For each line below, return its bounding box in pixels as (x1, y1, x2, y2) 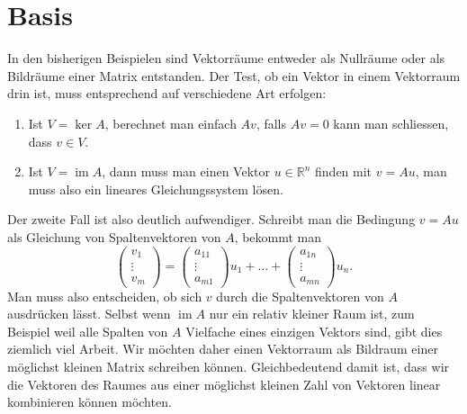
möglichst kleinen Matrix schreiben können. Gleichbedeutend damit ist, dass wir (7, 356, 450, 375)
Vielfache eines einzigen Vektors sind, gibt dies (185, 321, 443, 340)
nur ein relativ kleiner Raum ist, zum (209, 304, 415, 323)
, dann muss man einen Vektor (102, 162, 270, 181)
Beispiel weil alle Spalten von (7, 321, 168, 340)
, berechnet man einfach (104, 113, 237, 132)
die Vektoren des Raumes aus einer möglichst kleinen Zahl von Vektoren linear (7, 374, 441, 393)
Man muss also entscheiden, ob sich (7, 286, 202, 305)
